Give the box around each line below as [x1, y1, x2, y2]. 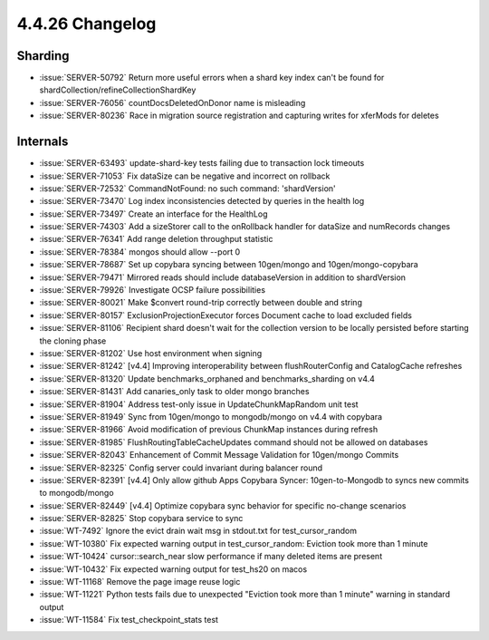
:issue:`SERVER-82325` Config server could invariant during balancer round [39, 462, 323, 473]
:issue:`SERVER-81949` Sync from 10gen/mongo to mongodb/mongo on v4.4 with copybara [39, 411, 383, 422]
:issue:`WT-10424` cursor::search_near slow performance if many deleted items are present [39, 551, 383, 562]
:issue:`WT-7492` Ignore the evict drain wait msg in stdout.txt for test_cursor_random [39, 526, 358, 537]
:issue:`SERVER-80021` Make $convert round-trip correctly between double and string [39, 297, 362, 308]
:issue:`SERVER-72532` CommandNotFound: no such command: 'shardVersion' [39, 182, 337, 194]
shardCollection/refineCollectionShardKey [39, 84, 197, 95]
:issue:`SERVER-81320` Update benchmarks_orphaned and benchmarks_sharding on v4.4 [39, 373, 376, 384]
